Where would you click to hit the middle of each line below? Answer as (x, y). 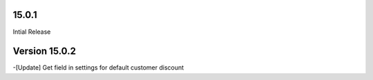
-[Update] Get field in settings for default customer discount (98, 68)
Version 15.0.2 (44, 51)
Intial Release (32, 32)
